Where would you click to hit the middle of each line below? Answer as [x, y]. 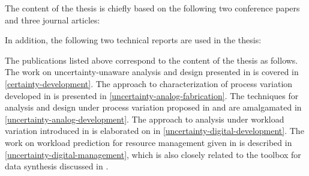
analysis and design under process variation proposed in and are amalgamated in [153, 107]
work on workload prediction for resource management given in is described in [148, 142]
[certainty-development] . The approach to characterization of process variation [149, 83]
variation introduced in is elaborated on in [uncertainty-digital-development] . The [154, 131]
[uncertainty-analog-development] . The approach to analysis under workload [145, 119]
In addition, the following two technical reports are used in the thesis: [133, 40]
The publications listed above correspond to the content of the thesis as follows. [151, 60]
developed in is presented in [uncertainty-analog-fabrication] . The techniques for [152, 95]
